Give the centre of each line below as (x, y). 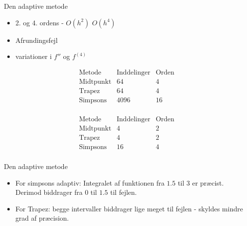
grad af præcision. (42, 218)
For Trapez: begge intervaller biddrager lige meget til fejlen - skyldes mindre (129, 208)
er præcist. (208, 182)
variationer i (34, 56)
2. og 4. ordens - (39, 22)
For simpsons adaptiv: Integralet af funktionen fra (90, 182)
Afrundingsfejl (37, 40)
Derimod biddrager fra (49, 192)
